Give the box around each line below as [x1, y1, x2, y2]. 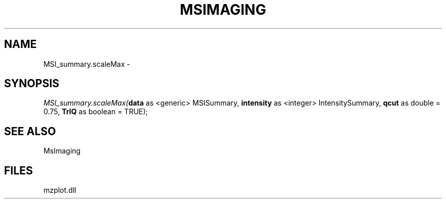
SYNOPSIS [4, 77, 60, 90]
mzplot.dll [43, 186, 76, 195]
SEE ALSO [4, 124, 56, 138]
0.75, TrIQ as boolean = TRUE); [43, 107, 148, 116]
